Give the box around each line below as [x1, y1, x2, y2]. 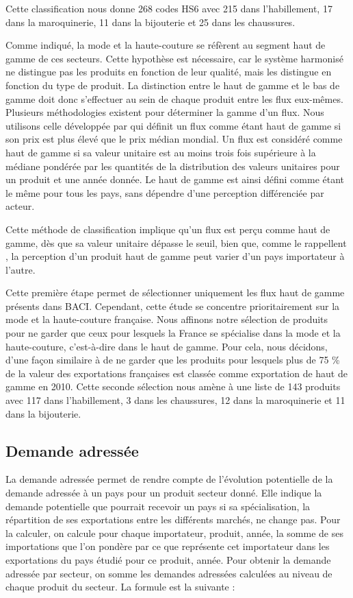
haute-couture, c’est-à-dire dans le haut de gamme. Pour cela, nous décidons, [5, 339, 328, 353]
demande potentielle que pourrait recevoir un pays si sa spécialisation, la [5, 499, 311, 513]
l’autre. [5, 262, 36, 276]
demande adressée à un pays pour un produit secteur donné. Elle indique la [5, 486, 322, 500]
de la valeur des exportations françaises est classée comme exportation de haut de [5, 366, 348, 380]
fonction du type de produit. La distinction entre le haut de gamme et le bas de [5, 77, 340, 92]
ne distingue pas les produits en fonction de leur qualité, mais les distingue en [5, 64, 332, 79]
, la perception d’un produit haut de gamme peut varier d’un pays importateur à [5, 249, 345, 263]
